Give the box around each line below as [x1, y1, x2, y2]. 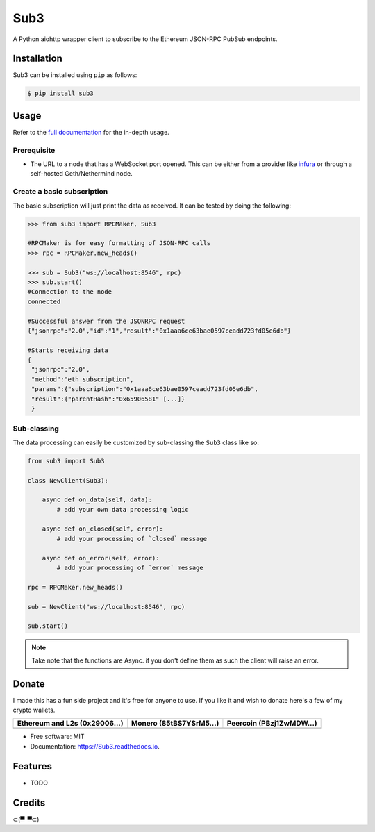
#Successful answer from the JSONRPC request [27, 317, 185, 325]
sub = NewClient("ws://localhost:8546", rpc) [27, 603, 185, 610]
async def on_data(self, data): [42, 496, 153, 504]
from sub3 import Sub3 [27, 457, 105, 465]
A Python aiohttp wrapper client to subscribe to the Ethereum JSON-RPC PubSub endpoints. [12, 35, 278, 43]
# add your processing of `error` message [56, 564, 204, 572]
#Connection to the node [27, 288, 112, 296]
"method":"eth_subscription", [31, 375, 135, 383]
